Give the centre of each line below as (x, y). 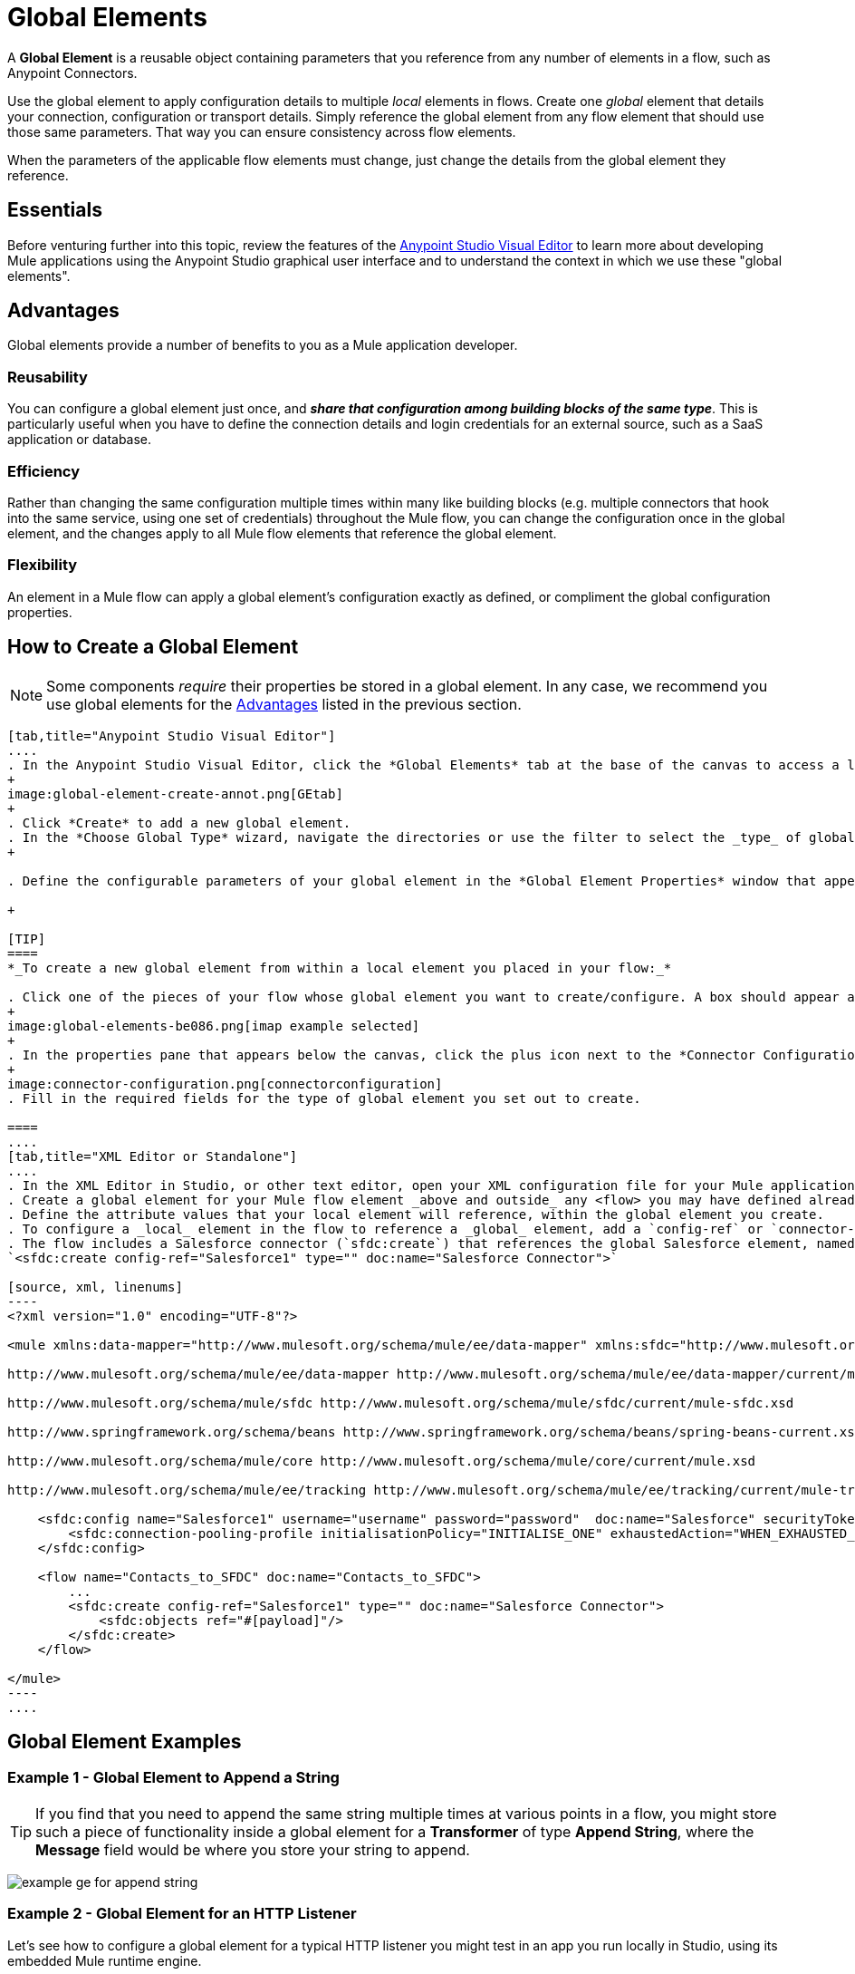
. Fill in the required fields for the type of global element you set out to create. (324, 1098)
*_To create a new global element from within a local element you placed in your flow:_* (340, 968)
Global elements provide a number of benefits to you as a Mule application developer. (263, 345)
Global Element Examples (125, 1741)
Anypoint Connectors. (72, 73)
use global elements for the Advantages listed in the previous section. (284, 704)
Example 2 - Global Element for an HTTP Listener (182, 1914)
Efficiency (44, 471)
